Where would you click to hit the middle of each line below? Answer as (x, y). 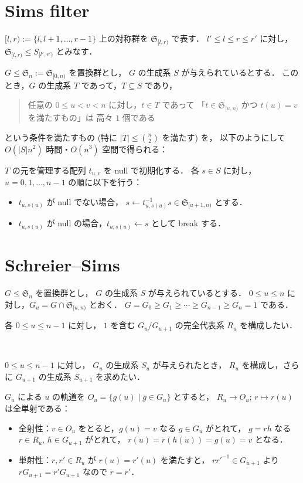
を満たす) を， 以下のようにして (224, 137)
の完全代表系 (200, 325)
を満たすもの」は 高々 (70, 117)
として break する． (188, 223)
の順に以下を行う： (105, 181)
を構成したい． (268, 325)
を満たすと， (185, 459)
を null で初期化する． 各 (151, 170)
